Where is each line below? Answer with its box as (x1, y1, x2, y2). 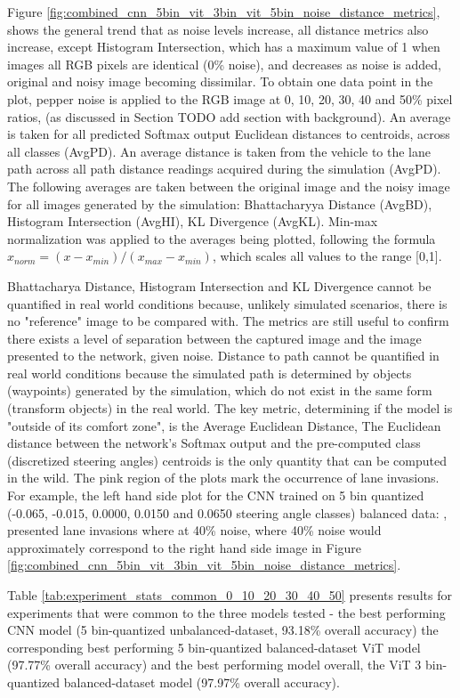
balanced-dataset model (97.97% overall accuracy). (63, 672, 340, 691)
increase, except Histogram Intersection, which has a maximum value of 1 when (7, 37, 440, 56)
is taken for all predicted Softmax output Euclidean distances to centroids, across (7, 125, 450, 143)
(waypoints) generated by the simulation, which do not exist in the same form (7, 381, 432, 400)
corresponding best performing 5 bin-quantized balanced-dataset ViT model (7, 637, 421, 656)
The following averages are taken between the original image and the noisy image (7, 176, 450, 195)
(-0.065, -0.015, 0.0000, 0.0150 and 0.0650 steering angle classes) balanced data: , (7, 503, 448, 522)
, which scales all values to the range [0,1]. (212, 247, 442, 265)
